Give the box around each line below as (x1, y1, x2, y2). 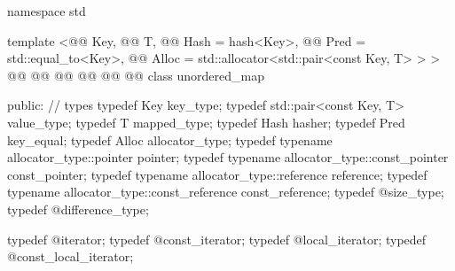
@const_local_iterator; (7, 247, 134, 266)
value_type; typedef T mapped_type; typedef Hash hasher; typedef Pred (7, 112, 405, 131)
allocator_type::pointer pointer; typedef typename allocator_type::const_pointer (7, 148, 449, 166)
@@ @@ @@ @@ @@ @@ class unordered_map (7, 66, 264, 84)
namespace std (7, 2, 86, 19)
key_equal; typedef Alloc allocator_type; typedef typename (7, 130, 333, 149)
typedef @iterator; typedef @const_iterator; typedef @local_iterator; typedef (7, 229, 427, 248)
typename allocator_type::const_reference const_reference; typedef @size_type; (7, 182, 444, 201)
